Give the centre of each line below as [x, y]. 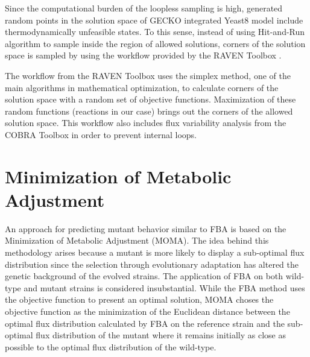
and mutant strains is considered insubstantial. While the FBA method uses [164, 287]
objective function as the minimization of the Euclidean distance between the [147, 311]
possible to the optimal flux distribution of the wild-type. [111, 346]
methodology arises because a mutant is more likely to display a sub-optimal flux [155, 252]
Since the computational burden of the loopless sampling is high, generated [144, 8]
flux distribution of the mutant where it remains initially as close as [161, 335]
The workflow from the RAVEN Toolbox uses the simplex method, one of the [148, 75]
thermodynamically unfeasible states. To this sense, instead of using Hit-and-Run [155, 32]
